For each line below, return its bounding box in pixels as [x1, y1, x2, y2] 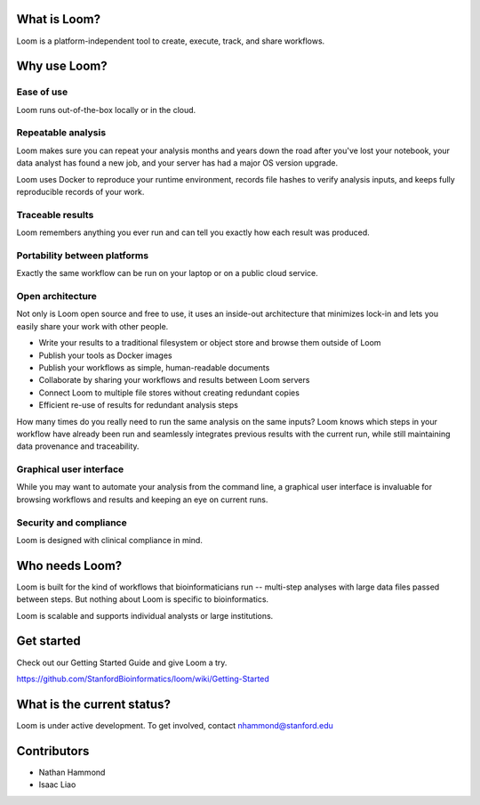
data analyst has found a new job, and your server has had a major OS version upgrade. [16, 158, 339, 168]
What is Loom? [16, 12, 101, 27]
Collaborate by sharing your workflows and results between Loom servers [38, 375, 310, 386]
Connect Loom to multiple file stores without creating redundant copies [38, 387, 300, 398]
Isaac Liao [38, 779, 76, 790]
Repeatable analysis [16, 126, 107, 139]
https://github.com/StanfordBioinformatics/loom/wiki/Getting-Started [16, 673, 270, 684]
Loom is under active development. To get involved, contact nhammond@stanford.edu [16, 720, 333, 730]
